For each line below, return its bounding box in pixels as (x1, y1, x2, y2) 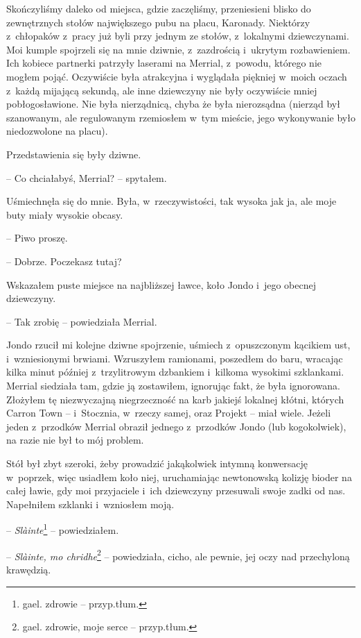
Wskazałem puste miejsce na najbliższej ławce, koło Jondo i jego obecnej (6, 277, 317, 292)
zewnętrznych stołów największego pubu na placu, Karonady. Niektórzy (6, 15, 310, 29)
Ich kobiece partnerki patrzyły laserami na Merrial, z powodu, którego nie (6, 56, 322, 70)
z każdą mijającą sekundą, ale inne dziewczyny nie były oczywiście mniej (6, 83, 317, 97)
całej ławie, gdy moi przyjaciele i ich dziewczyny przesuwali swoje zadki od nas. (6, 483, 346, 498)
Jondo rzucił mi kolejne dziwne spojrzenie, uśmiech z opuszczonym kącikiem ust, (6, 337, 351, 352)
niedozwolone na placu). (6, 124, 108, 138)
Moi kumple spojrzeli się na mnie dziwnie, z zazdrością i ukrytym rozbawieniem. (6, 42, 351, 56)
